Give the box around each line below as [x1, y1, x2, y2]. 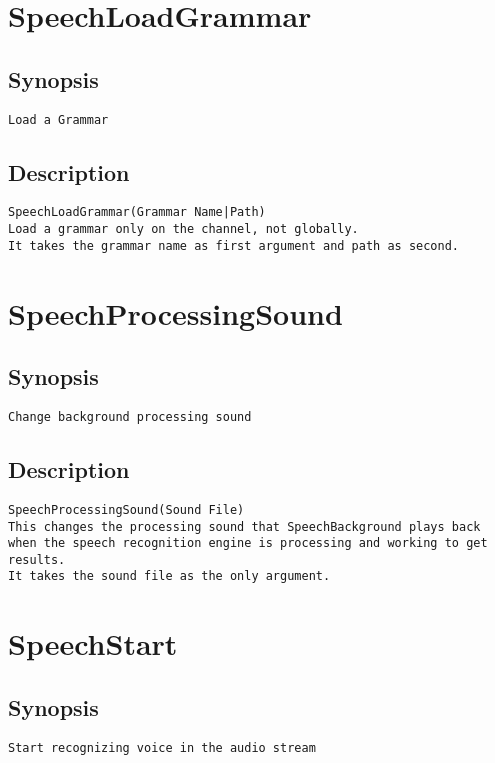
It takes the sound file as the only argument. [8, 569, 331, 584]
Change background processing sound [8, 409, 252, 424]
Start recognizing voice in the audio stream [8, 740, 316, 755]
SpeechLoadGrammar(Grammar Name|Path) [8, 205, 266, 220]
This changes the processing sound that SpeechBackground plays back [8, 519, 481, 534]
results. [8, 552, 66, 567]
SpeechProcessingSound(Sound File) [8, 502, 245, 517]
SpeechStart [8, 623, 178, 664]
